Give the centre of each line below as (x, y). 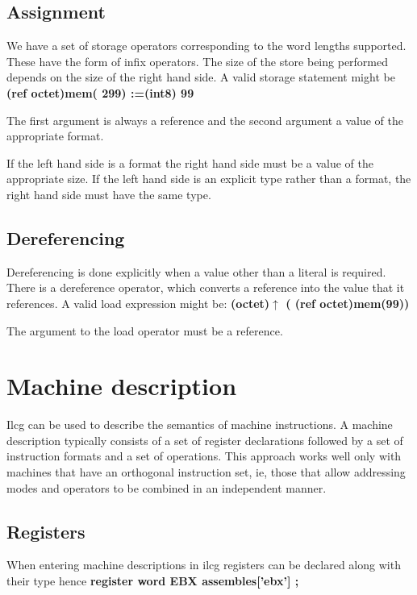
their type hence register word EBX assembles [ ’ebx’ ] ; (153, 581)
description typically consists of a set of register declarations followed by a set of (205, 440)
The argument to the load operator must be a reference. (145, 330)
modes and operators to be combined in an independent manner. (167, 487)
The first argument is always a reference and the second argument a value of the (205, 120)
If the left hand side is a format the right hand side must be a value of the (190, 162)
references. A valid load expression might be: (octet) (138, 303)
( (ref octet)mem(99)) (348, 303)
